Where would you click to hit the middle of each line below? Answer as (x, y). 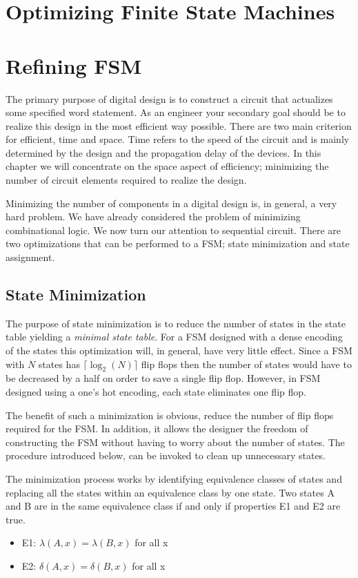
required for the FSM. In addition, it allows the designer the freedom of (157, 428)
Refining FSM (74, 65)
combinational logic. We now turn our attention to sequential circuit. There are (173, 230)
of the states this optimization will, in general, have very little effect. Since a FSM (179, 350)
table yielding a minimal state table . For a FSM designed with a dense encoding (174, 337)
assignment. (30, 257)
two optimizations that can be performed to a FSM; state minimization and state (178, 243)
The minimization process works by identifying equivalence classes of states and (174, 478)
